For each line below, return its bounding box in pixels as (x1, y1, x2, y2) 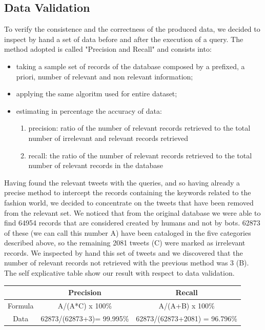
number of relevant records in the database (28, 160, 164, 171)
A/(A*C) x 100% (57, 300, 112, 311)
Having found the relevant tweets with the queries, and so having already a (4, 177, 240, 188)
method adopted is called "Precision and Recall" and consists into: (4, 44, 212, 54)
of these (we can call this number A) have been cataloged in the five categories (4, 227, 251, 238)
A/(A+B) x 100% (158, 300, 215, 311)
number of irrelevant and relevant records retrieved (28, 132, 189, 143)
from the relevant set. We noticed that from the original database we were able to (4, 207, 261, 218)
